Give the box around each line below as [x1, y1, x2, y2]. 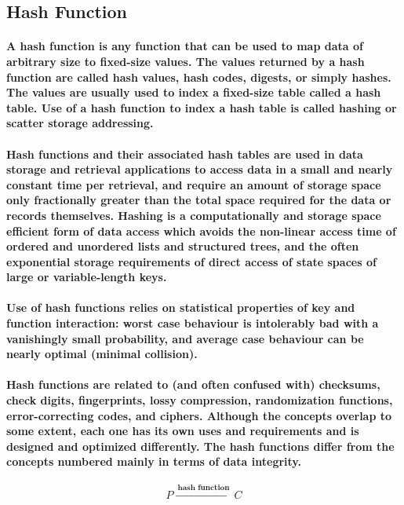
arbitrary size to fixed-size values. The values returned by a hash [6, 53, 365, 69]
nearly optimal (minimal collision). [6, 346, 198, 362]
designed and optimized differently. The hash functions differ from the [6, 437, 395, 454]
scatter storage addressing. [6, 115, 154, 131]
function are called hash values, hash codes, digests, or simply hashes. [6, 68, 391, 85]
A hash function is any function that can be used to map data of [6, 38, 363, 54]
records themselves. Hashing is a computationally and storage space [6, 207, 381, 223]
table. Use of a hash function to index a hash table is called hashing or [6, 99, 397, 115]
